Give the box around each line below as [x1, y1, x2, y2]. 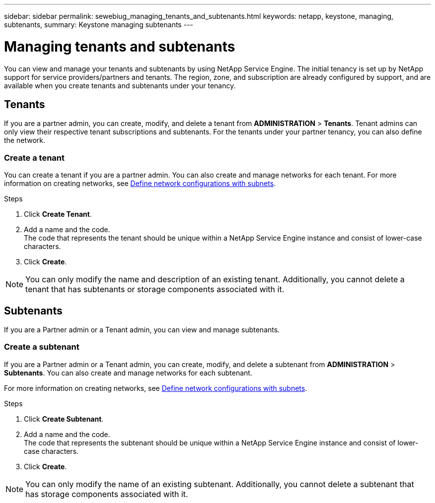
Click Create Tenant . [24, 210, 92, 219]
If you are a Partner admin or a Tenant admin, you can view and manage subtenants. [4, 325, 280, 334]
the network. [4, 136, 45, 145]
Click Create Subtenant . [24, 414, 104, 423]
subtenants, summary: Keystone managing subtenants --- [4, 20, 194, 29]
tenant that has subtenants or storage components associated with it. [25, 284, 285, 295]
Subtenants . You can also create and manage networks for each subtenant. [4, 368, 252, 377]
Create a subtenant [4, 342, 79, 352]
